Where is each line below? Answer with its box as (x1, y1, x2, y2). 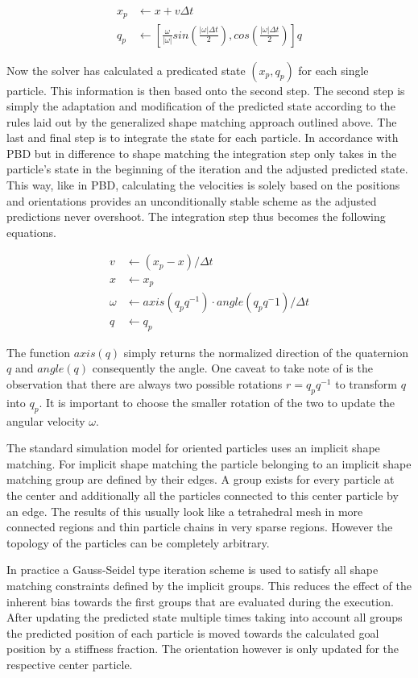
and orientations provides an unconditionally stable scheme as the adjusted (6, 192, 377, 209)
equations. (6, 223, 56, 240)
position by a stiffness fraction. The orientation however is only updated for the (6, 640, 399, 657)
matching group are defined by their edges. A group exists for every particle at (6, 471, 395, 488)
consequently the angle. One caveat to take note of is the (92, 360, 373, 376)
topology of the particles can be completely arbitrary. (6, 534, 270, 551)
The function (6, 343, 70, 360)
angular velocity (6, 412, 85, 429)
